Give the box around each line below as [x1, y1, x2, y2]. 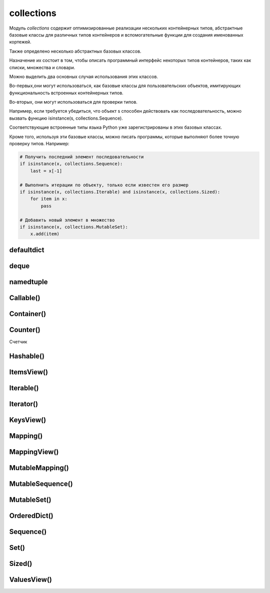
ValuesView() [9, 575, 52, 583]
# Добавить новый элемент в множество [19, 217, 115, 223]
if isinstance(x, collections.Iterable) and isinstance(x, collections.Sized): [19, 189, 220, 195]
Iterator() [9, 400, 38, 408]
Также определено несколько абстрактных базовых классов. [9, 48, 141, 54]
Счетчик [9, 339, 27, 345]
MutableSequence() [9, 479, 73, 488]
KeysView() [9, 416, 46, 424]
